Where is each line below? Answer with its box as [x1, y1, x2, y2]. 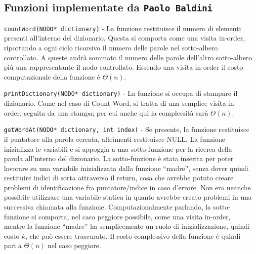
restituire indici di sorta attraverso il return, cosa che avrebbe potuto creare [4, 172, 234, 183]
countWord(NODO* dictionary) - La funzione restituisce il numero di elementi [4, 23, 241, 33]
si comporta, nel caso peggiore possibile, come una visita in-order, [31, 211, 231, 221]
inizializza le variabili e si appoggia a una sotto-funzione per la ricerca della [4, 143, 232, 154]
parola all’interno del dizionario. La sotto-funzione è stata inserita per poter [4, 153, 234, 164]
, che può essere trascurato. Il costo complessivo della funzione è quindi [25, 230, 241, 241]
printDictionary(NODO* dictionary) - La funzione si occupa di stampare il [4, 88, 238, 98]
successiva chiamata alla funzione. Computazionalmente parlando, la [4, 202, 211, 212]
